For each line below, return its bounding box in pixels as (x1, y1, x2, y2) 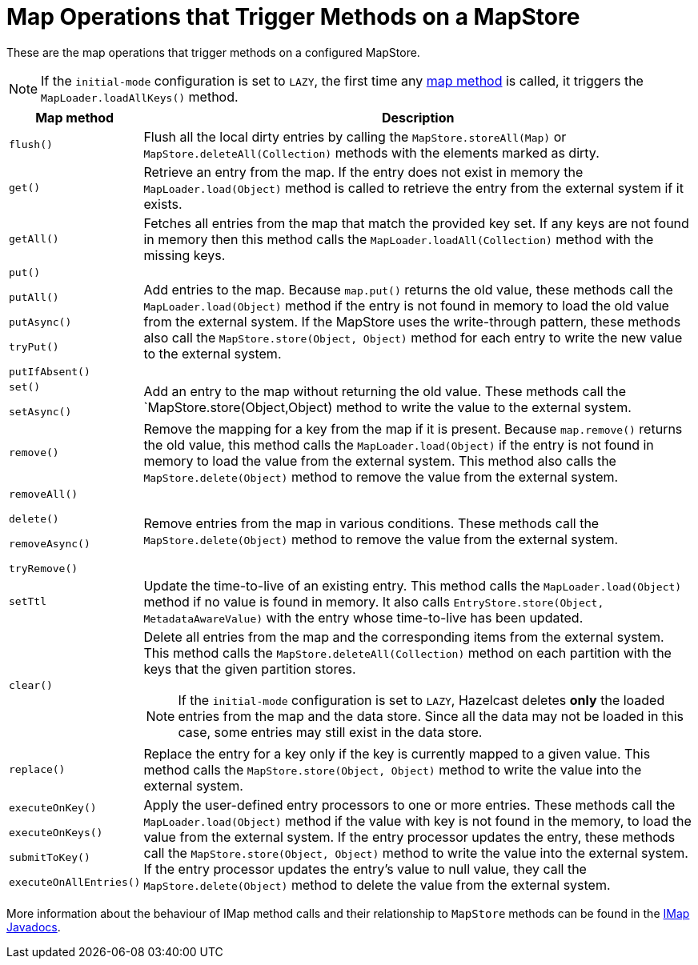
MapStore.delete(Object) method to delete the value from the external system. (143, 876, 611, 893)
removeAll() (9, 487, 78, 500)
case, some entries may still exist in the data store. (178, 723, 483, 740)
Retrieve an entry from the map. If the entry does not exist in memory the (143, 163, 584, 180)
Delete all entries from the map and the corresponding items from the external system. (143, 628, 664, 645)
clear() (9, 679, 53, 692)
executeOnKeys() (9, 826, 103, 839)
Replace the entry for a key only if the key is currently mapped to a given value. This (143, 745, 651, 762)
